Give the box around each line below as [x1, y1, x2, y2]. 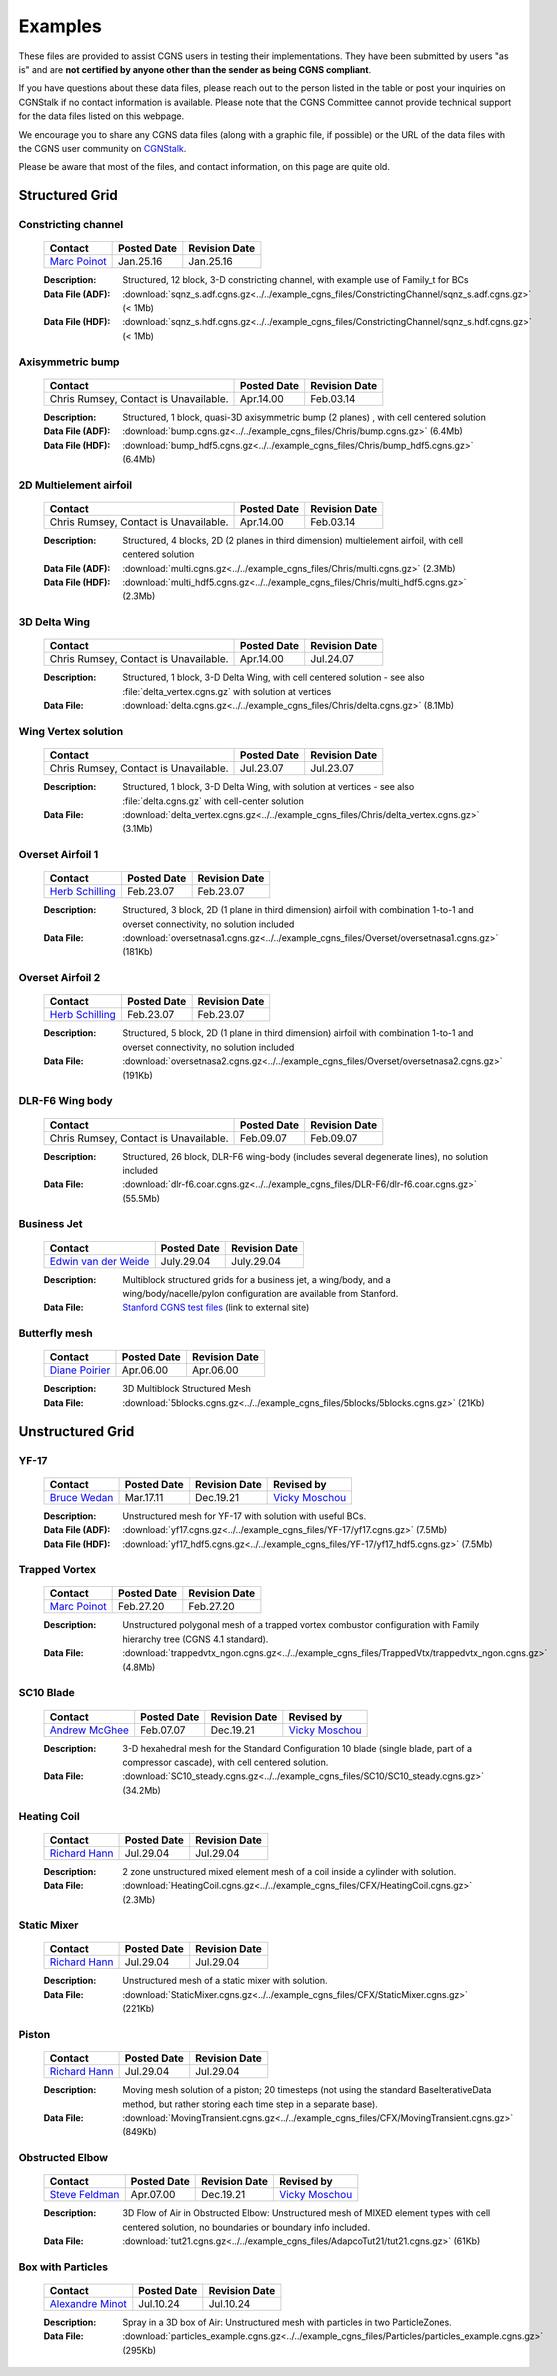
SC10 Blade [18, 1686, 75, 1700]
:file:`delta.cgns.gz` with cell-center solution [122, 795, 304, 807]
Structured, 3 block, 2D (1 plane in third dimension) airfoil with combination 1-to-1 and [122, 904, 474, 916]
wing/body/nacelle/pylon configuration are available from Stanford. [122, 1288, 399, 1300]
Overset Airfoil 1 [18, 848, 99, 862]
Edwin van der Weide [49, 1254, 150, 1268]
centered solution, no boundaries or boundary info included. [122, 2221, 370, 2233]
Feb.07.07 [140, 1723, 186, 1737]
